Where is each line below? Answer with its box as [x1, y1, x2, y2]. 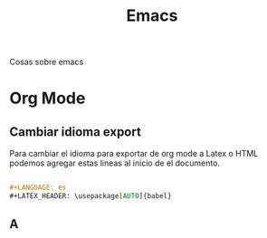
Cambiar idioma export [9, 124, 142, 139]
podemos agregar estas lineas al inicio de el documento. [9, 157, 220, 168]
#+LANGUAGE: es [9, 183, 67, 193]
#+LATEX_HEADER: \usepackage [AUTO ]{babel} [9, 192, 172, 201]
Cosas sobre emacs [9, 56, 84, 68]
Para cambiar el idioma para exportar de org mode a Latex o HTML [9, 148, 259, 159]
